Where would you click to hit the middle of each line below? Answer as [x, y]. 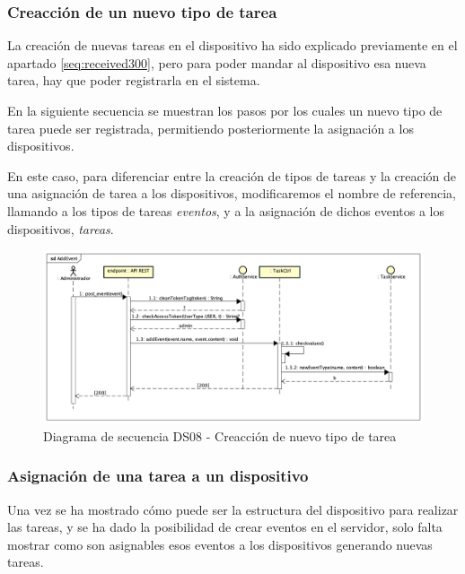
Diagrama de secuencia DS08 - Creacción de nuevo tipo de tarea [220, 435]
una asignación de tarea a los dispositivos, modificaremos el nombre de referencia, [232, 193]
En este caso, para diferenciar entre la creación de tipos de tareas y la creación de [232, 175]
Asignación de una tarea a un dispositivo [158, 476]
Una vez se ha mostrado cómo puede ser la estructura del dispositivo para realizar [233, 509]
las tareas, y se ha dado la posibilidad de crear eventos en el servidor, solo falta [225, 527]
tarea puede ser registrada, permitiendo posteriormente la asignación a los [211, 128]
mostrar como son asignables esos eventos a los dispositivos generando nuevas [220, 544]
